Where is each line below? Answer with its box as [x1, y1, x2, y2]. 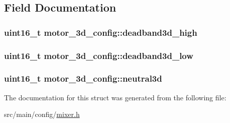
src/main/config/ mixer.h [4, 109, 80, 119]
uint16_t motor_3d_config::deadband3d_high [4, 26, 197, 38]
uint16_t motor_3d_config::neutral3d [4, 72, 162, 85]
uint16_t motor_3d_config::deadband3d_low [4, 49, 193, 61]
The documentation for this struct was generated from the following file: [4, 92, 226, 102]
